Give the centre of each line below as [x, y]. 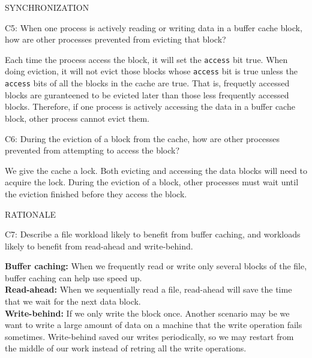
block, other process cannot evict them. [77, 118]
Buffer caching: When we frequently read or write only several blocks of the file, [156, 266]
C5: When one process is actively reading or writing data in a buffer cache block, [154, 27]
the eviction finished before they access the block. [96, 193]
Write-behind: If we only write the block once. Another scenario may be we [147, 313]
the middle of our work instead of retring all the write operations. [126, 348]
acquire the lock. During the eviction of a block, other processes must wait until [152, 182]
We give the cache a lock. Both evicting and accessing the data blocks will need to [156, 170]
